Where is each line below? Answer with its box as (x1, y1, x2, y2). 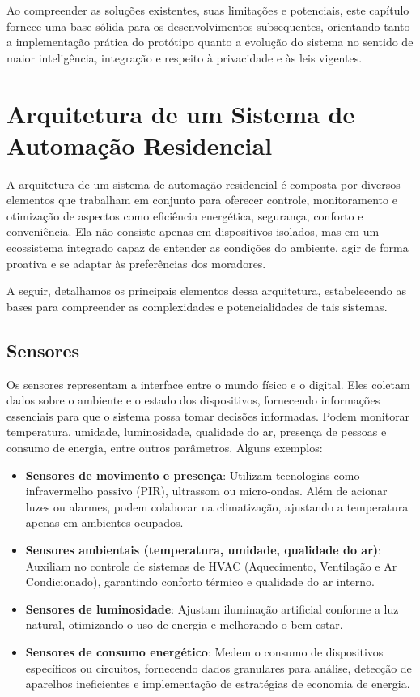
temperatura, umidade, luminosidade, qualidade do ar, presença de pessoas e (6, 423, 387, 440)
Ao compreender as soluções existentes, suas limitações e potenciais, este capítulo (6, 2, 409, 18)
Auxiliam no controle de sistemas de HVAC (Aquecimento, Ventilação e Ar (25, 557, 397, 574)
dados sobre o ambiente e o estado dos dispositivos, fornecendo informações (6, 391, 380, 408)
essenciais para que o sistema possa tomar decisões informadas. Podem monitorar (6, 407, 410, 424)
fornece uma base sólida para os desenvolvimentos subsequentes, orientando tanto (6, 17, 410, 34)
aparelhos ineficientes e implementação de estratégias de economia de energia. (25, 675, 410, 692)
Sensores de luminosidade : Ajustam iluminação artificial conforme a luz (25, 600, 399, 617)
